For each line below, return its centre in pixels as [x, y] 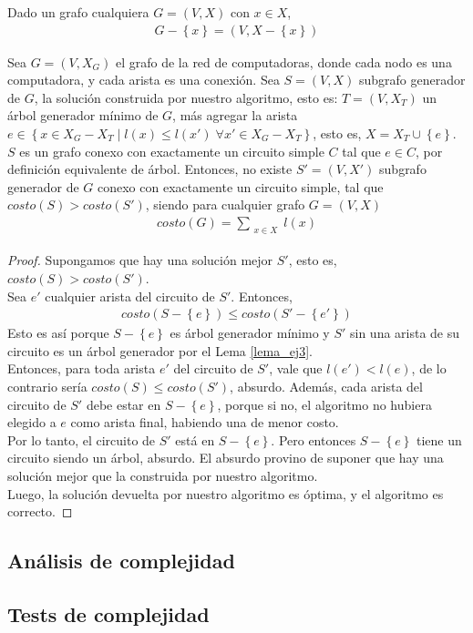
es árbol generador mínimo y [250, 333]
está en [195, 439]
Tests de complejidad [108, 613]
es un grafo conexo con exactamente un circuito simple [172, 151]
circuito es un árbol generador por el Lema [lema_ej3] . [160, 350]
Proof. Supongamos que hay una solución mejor [140, 260]
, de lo [429, 368]
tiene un [439, 439]
